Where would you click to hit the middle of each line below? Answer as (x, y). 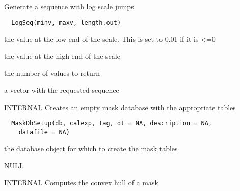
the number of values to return (52, 73)
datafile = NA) (44, 132)
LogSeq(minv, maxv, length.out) (66, 23)
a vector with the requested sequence (62, 90)
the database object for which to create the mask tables (91, 148)
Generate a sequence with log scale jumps (69, 6)
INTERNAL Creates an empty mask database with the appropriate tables (120, 107)
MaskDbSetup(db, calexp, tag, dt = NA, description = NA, (112, 124)
